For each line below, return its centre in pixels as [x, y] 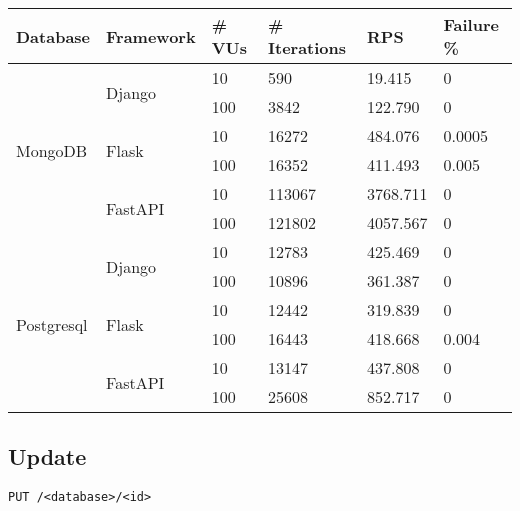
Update [47, 456]
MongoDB [52, 150]
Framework [151, 36]
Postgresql [52, 324]
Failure [471, 24]
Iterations [307, 47]
